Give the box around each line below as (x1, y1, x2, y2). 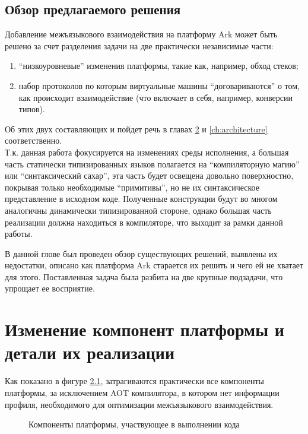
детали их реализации (5, 340, 175, 365)
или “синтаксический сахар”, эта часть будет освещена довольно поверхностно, (5, 169, 294, 182)
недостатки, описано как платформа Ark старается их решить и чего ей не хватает (5, 259, 304, 271)
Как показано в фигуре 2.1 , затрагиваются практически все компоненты (5, 375, 264, 387)
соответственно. (5, 134, 62, 147)
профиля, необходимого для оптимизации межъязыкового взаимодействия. (5, 398, 274, 410)
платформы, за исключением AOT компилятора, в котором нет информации (5, 386, 280, 398)
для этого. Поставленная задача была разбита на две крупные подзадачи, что (5, 270, 283, 283)
